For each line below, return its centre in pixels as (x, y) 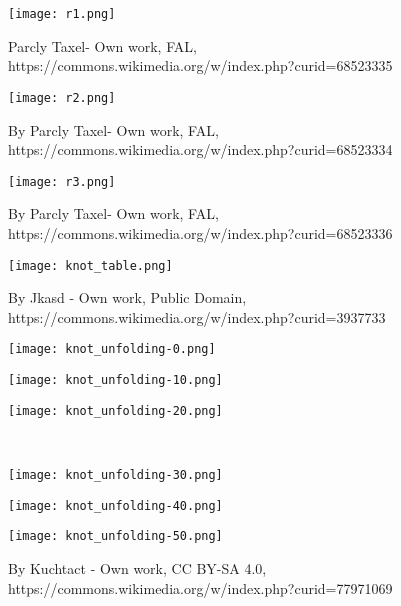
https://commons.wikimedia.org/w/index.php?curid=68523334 (200, 149)
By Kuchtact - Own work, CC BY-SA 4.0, (137, 567)
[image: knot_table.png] (90, 265)
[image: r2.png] (62, 97)
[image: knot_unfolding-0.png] (112, 349)
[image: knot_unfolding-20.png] (115, 410)
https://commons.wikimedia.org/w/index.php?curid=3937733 (197, 316)
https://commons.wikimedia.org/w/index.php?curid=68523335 (200, 65)
